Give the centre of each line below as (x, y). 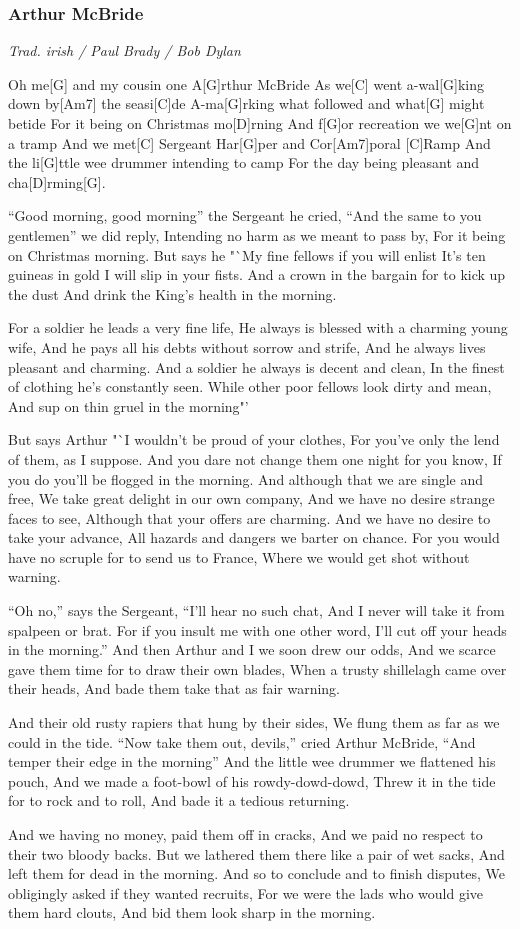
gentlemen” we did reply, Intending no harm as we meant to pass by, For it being (257, 234)
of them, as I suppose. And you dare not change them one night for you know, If (255, 458)
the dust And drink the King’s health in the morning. (172, 293)
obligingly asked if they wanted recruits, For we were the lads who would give (246, 892)
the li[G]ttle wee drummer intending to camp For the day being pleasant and (244, 162)
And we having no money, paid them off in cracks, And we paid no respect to (245, 834)
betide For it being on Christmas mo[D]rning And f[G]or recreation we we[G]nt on (260, 123)
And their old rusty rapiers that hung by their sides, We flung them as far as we (254, 722)
